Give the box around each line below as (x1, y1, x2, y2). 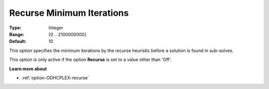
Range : (9, 31, 24, 37)
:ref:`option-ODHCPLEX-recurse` (21, 75, 90, 81)
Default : (9, 39, 27, 44)
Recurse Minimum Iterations (9, 7, 129, 18)
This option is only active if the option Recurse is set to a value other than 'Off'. (9, 57, 172, 63)
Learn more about (9, 66, 47, 72)
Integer (48, 25, 63, 31)
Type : (9, 25, 22, 31)
